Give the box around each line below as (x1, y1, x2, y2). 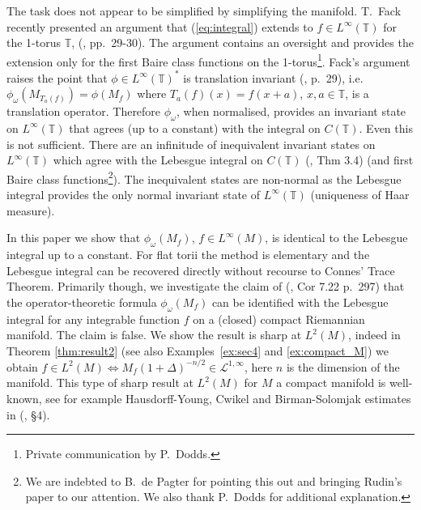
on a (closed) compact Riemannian (193, 310, 365, 327)
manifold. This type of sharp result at (6, 374, 193, 391)
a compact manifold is (276, 374, 386, 391)
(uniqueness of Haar (310, 185, 410, 202)
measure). (6, 202, 55, 219)
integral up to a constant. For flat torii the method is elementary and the (6, 245, 370, 262)
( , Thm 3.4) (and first (305, 151, 414, 168)
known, (6, 389, 42, 406)
